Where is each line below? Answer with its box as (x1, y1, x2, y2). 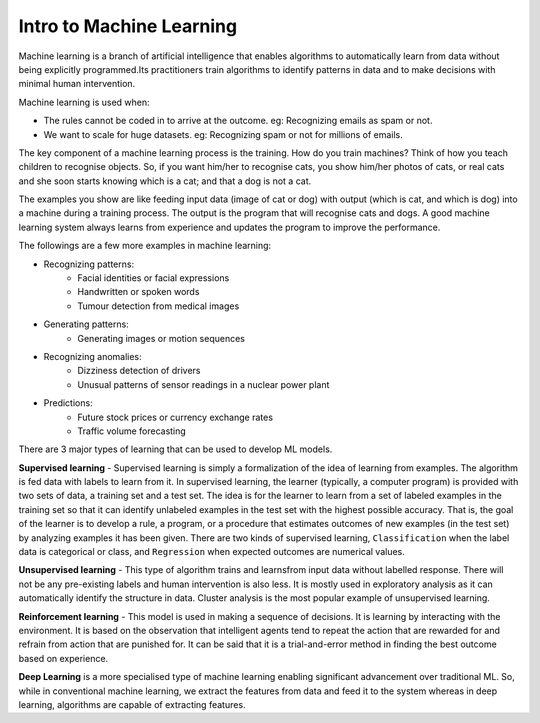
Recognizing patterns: (43, 258, 135, 270)
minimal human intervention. (18, 78, 136, 90)
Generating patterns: (43, 318, 129, 330)
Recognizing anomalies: (43, 350, 142, 362)
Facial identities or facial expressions (77, 272, 230, 284)
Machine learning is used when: (18, 96, 150, 108)
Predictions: (43, 397, 94, 409)
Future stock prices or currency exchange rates (77, 411, 274, 423)
